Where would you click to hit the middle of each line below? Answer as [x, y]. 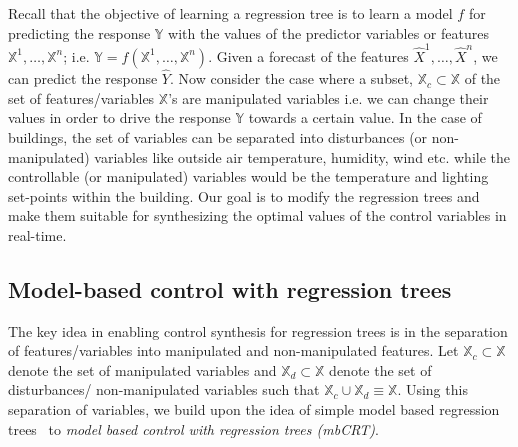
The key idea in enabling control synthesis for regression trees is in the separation [258, 330]
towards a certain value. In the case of [365, 117]
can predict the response [83, 78]
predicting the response [79, 32]
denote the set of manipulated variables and [142, 369]
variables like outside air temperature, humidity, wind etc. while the [302, 156]
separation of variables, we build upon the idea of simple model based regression [254, 409]
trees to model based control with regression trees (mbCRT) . [193, 428]
